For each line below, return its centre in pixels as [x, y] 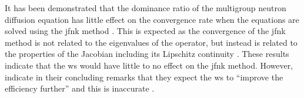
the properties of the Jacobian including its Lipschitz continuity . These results [147, 54]
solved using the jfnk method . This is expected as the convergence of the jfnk [145, 31]
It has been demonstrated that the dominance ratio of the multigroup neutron [146, 8]
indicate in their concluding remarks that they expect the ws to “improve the [144, 77]
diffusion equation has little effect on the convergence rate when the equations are [152, 19]
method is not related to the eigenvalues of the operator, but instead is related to [151, 42]
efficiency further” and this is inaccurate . [80, 88]
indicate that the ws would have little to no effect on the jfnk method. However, [149, 65]
